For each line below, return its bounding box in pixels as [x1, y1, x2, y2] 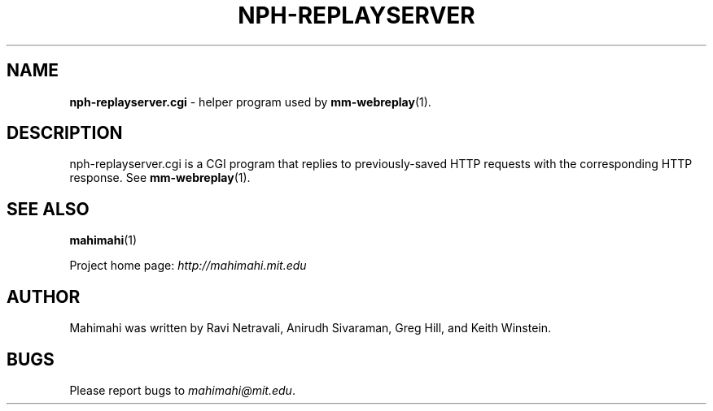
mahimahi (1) [69, 233, 138, 248]
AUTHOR [7, 286, 81, 307]
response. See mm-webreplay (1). [69, 171, 251, 185]
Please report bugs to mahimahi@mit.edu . [69, 383, 295, 397]
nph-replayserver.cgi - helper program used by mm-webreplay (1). [69, 94, 431, 109]
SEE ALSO [7, 198, 90, 219]
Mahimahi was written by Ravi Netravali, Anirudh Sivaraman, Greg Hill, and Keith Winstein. [69, 321, 552, 335]
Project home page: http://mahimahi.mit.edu [69, 258, 307, 273]
